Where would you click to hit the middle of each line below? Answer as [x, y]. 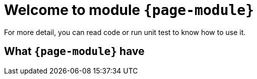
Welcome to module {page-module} [129, 10]
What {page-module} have [74, 51]
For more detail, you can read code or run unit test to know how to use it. [125, 32]
